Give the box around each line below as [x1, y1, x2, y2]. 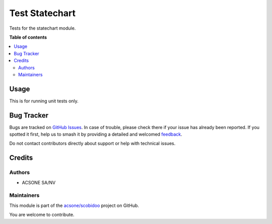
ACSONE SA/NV [22, 179, 56, 185]
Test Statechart [9, 8, 76, 19]
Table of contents [9, 34, 47, 40]
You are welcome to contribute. [9, 211, 75, 218]
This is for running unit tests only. [9, 98, 79, 104]
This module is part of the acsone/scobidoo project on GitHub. [9, 202, 140, 208]
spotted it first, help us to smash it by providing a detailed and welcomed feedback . [9, 131, 182, 138]
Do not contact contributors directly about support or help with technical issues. [9, 141, 176, 147]
